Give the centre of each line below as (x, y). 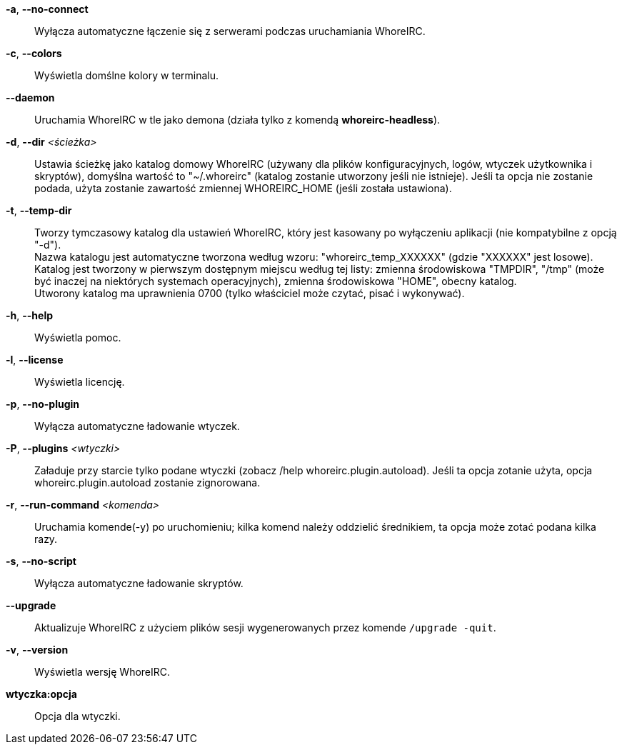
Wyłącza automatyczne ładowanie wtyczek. (137, 426)
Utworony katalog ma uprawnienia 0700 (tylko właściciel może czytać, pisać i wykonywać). (250, 293)
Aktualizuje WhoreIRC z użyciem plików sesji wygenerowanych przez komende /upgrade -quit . (265, 627)
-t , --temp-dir (39, 210)
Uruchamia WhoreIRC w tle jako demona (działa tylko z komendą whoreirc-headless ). (237, 120)
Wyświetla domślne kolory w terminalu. (127, 75)
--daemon (30, 97)
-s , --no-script (41, 561)
